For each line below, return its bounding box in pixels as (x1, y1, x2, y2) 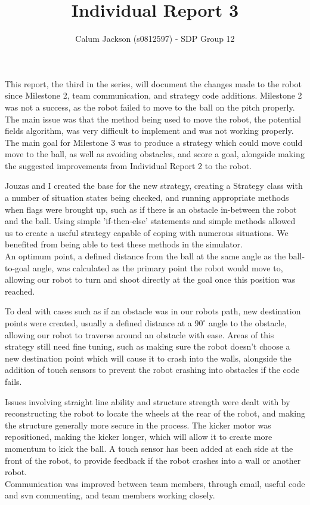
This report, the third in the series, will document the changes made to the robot (5, 77, 302, 90)
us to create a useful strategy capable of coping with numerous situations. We (5, 226, 289, 238)
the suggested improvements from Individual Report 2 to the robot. (5, 159, 252, 172)
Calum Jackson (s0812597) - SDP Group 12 (75, 32, 235, 45)
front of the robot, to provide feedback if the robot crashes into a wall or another (5, 454, 301, 466)
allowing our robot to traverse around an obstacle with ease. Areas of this (5, 328, 274, 341)
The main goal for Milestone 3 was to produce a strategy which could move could (5, 136, 303, 148)
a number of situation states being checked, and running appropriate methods (5, 191, 289, 204)
